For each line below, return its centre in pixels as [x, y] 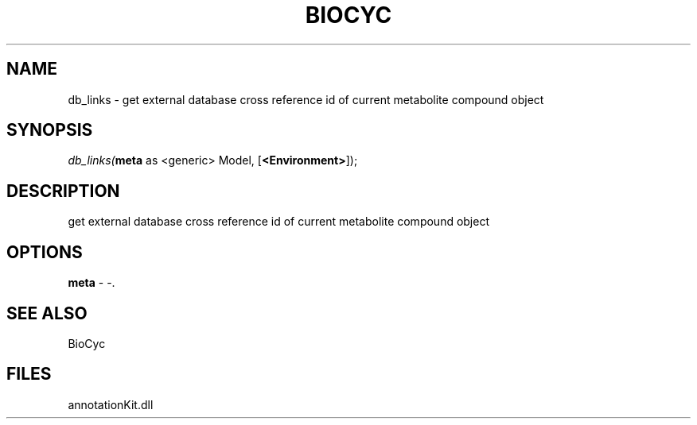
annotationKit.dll [111, 404]
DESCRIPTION [63, 191]
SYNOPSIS [50, 130]
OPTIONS [45, 252]
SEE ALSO [47, 313]
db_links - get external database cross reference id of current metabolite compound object [306, 99]
